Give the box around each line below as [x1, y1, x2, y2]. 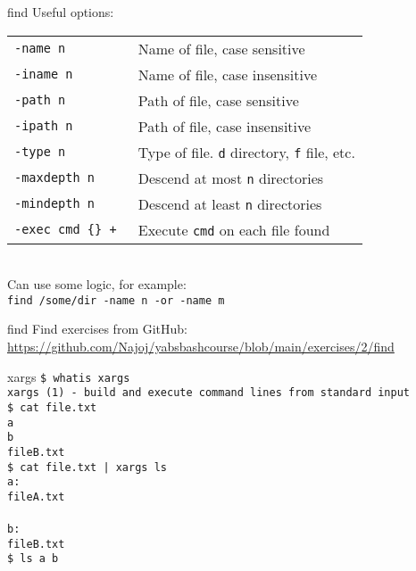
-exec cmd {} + [14, 222, 117, 237]
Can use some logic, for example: [7, 275, 187, 294]
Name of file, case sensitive [137, 37, 305, 59]
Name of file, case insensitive [137, 63, 317, 85]
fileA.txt [7, 490, 65, 503]
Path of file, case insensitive [137, 115, 312, 137]
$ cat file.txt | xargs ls [7, 460, 167, 474]
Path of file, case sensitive [137, 89, 299, 111]
